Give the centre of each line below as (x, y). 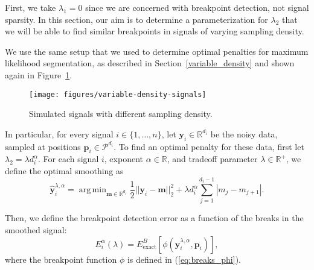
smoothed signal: (36, 229)
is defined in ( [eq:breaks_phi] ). (184, 259)
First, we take (30, 7)
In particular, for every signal (59, 133)
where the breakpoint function (61, 259)
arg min (92, 190)
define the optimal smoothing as (64, 171)
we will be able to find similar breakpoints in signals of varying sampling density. (155, 31)
